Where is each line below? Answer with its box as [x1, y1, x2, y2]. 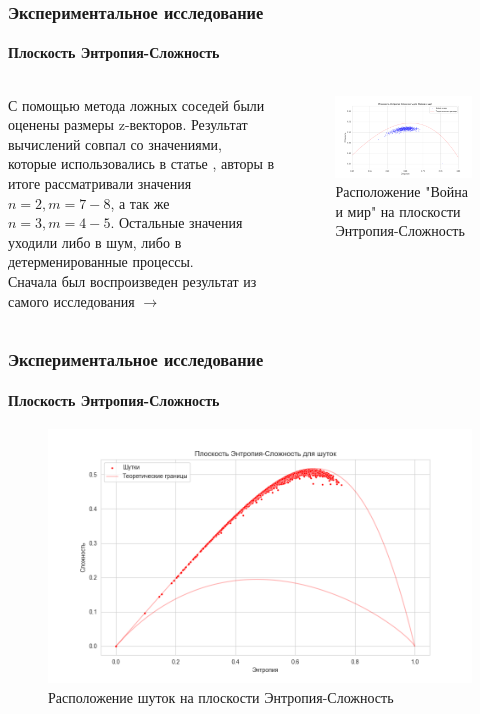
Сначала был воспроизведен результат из [8, 270, 257, 291]
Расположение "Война [335, 181, 468, 202]
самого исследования [8, 290, 135, 311]
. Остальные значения [110, 212, 243, 233]
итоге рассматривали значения [8, 173, 192, 194]
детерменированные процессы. [8, 251, 194, 272]
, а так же [110, 192, 170, 213]
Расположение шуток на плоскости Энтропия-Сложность [48, 686, 394, 707]
